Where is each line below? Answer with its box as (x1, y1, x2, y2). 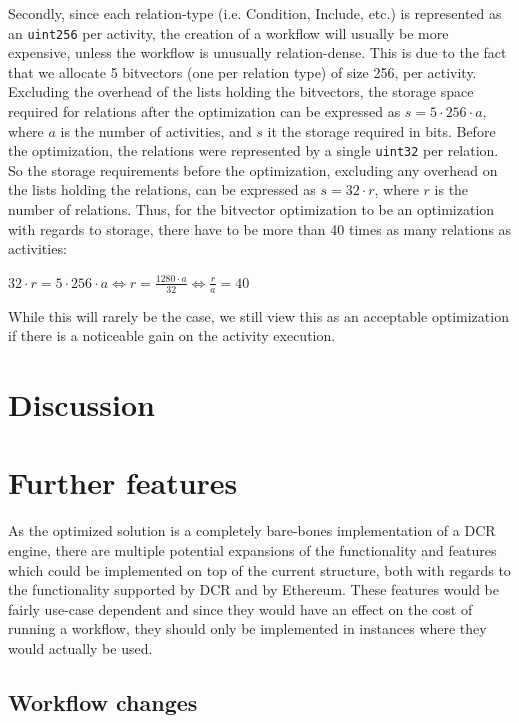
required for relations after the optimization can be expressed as (8, 101, 401, 122)
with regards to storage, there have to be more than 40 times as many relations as (8, 218, 512, 239)
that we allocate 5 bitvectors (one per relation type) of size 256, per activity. (8, 61, 477, 82)
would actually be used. (8, 637, 153, 658)
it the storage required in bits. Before (267, 120, 496, 141)
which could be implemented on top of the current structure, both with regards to (8, 559, 511, 580)
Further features (8, 462, 238, 503)
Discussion (8, 384, 155, 425)
